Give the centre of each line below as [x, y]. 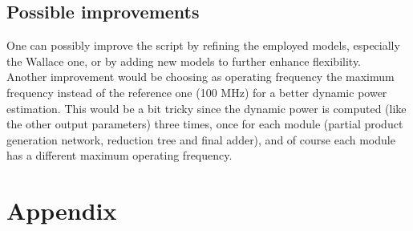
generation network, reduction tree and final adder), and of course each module [201, 139]
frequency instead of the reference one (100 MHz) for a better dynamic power [197, 92]
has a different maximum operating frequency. [119, 155]
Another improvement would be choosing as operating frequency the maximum [200, 77]
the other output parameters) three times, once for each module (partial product [205, 124]
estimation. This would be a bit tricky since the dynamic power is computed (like [206, 108]
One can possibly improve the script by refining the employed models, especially [203, 45]
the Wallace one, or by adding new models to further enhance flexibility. [184, 61]
